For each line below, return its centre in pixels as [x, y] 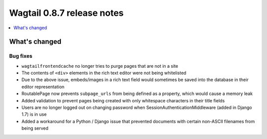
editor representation [43, 87]
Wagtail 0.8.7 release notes [66, 13]
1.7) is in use [34, 114]
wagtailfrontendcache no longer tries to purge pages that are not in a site [100, 66]
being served [35, 128]
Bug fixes [21, 56]
